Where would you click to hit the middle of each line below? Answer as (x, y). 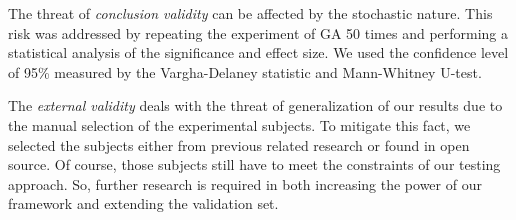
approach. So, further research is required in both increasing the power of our (245, 183)
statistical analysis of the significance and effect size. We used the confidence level (258, 52)
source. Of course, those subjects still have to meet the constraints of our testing (254, 164)
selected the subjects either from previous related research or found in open (239, 144)
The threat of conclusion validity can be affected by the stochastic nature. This (250, 13)
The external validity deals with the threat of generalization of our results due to (255, 105)
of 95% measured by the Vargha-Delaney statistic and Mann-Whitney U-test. (245, 71)
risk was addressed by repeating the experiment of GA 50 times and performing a (258, 32)
